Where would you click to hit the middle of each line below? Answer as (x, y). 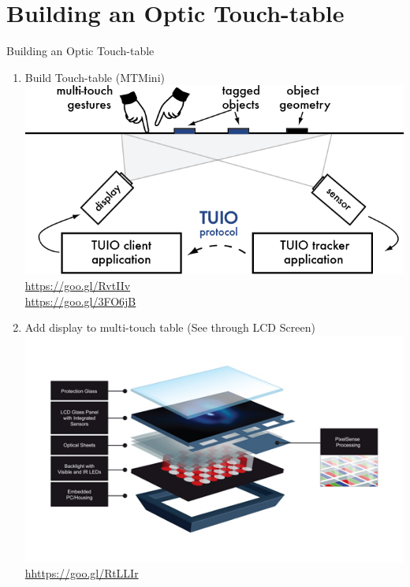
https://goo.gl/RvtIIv (78, 285)
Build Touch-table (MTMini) (95, 77)
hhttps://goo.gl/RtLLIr (82, 573)
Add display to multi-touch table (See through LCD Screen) (170, 327)
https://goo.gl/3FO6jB (80, 301)
